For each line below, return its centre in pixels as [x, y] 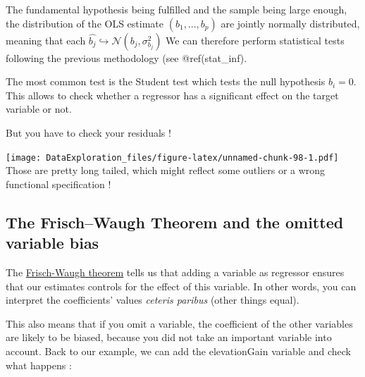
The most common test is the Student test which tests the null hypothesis [166, 81]
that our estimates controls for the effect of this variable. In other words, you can [181, 286]
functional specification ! [58, 184]
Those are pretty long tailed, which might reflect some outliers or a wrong [166, 170]
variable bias [52, 243]
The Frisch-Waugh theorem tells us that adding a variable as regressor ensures [175, 272]
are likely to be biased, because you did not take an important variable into [169, 337]
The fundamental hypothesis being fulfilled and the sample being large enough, [177, 9]
